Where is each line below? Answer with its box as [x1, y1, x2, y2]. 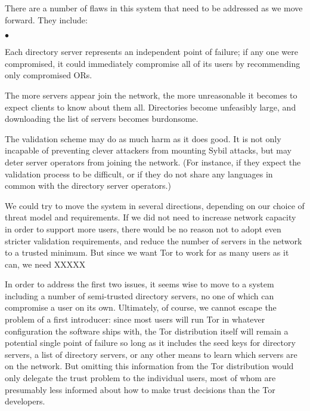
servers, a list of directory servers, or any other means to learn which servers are [5, 348, 297, 360]
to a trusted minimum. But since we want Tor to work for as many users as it [5, 246, 289, 259]
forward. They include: [5, 13, 88, 26]
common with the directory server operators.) [5, 179, 171, 192]
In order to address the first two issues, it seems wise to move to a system [5, 278, 274, 290]
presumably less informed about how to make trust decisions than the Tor [5, 383, 275, 395]
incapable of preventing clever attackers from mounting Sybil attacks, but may [5, 144, 292, 157]
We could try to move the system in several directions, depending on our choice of [5, 199, 305, 211]
